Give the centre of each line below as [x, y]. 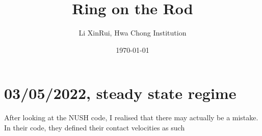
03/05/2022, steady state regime [120, 93]
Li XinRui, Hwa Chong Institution [133, 33]
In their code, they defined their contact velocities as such [95, 127]
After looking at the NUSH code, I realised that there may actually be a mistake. [131, 117]
